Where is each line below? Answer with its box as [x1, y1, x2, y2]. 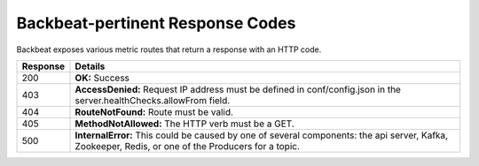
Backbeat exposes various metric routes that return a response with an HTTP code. [16, 44, 322, 55]
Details [75, 60, 106, 72]
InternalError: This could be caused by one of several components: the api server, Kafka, [75, 129, 448, 141]
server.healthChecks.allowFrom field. [75, 94, 231, 106]
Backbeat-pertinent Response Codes [16, 13, 296, 33]
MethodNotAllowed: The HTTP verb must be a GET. [75, 117, 294, 130]
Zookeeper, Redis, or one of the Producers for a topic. [75, 140, 301, 152]
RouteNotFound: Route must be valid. [75, 106, 234, 118]
